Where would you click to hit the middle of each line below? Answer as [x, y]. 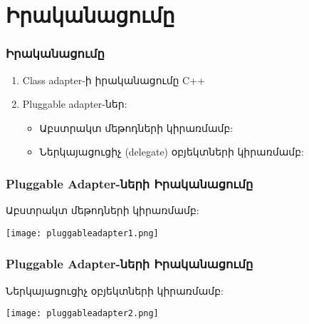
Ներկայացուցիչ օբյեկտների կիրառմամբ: [115, 290]
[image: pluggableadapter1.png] [82, 233]
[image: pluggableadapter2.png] [82, 314]
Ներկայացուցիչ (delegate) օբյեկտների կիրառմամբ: [172, 152]
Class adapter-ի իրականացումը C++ [114, 80]
